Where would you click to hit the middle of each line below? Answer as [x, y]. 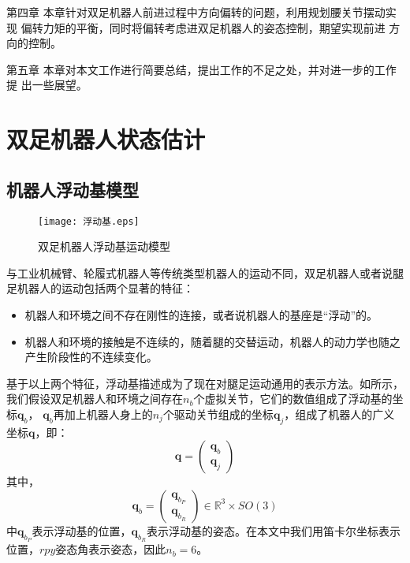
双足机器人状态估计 [106, 139]
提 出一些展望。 [47, 85]
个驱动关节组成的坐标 [218, 414]
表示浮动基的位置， [82, 530]
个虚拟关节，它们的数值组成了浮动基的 [293, 399]
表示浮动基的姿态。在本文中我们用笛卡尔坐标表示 [273, 530]
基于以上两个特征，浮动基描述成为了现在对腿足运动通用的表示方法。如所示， [205, 383]
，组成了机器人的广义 [339, 414]
